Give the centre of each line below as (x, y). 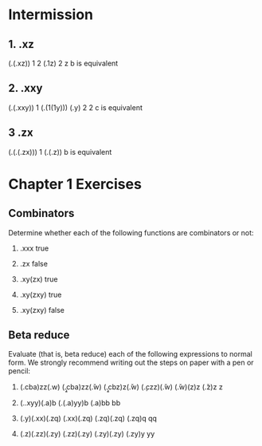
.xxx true (34, 248)
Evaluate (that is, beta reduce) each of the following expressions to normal (130, 354)
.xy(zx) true (39, 279)
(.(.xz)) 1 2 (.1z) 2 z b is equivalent (63, 63)
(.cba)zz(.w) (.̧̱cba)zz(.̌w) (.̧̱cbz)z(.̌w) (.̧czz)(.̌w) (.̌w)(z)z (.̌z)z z (121, 387)
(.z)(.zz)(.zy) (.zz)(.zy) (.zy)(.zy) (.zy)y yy (87, 434)
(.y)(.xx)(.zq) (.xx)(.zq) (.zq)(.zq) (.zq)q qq (88, 418)
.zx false (33, 263)
